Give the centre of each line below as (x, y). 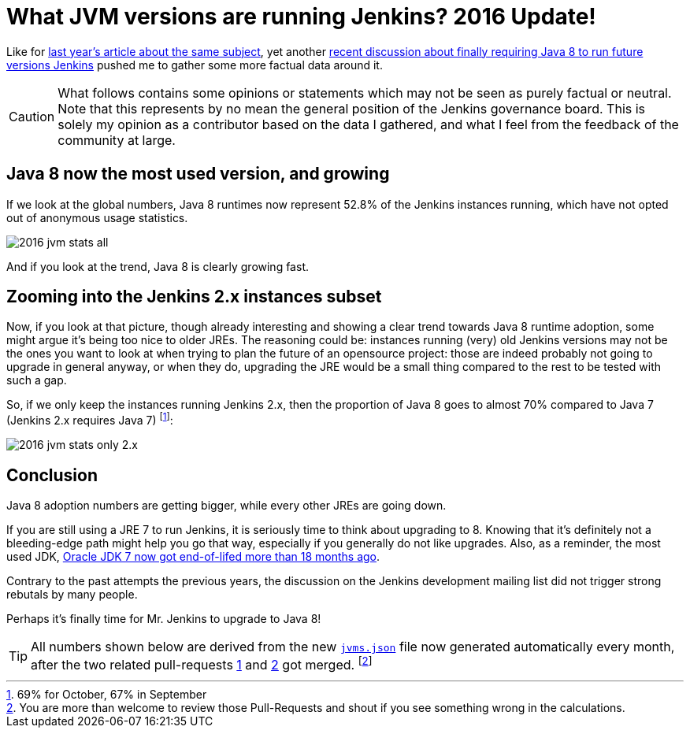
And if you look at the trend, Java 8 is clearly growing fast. (158, 266)
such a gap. (37, 380)
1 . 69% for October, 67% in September (107, 695)
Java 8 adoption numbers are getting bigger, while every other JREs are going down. (226, 505)
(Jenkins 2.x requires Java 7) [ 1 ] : (90, 419)
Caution (32, 116)
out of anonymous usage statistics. (97, 217)
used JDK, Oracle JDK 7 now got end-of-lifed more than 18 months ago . (193, 556)
